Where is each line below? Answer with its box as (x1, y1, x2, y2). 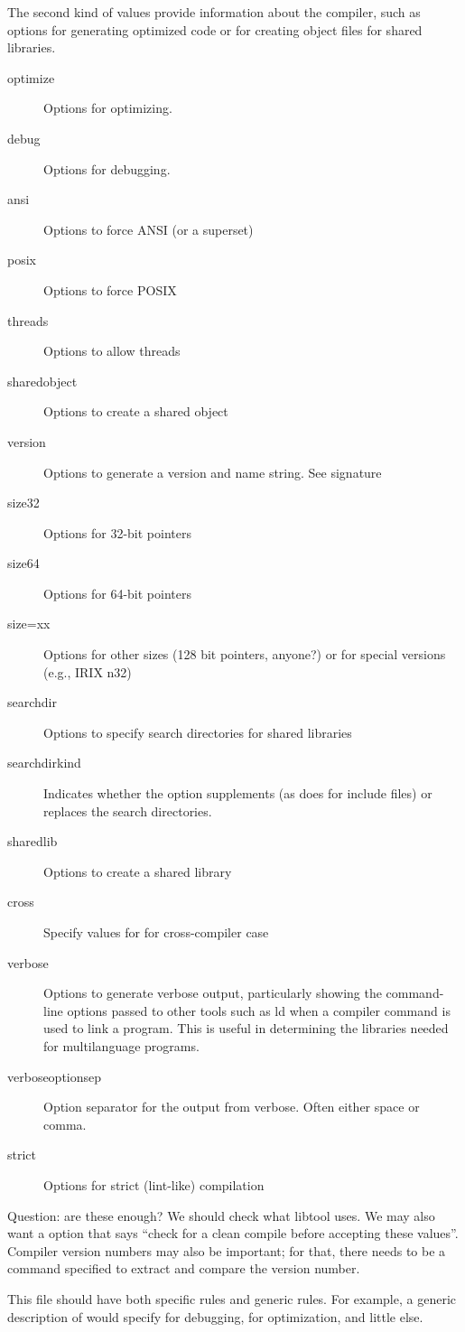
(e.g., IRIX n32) (43, 662, 132, 681)
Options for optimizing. (43, 98, 172, 117)
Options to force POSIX (43, 280, 177, 299)
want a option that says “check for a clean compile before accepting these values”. (7, 1224, 459, 1243)
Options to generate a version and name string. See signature (43, 462, 382, 481)
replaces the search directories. (43, 801, 212, 820)
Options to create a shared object (43, 402, 228, 421)
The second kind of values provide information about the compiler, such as (7, 3, 421, 21)
